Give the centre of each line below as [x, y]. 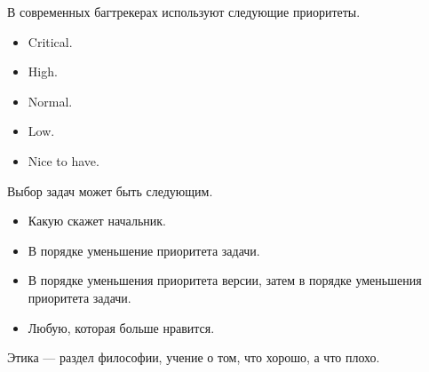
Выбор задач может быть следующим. [110, 190]
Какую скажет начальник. [97, 221]
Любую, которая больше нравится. [121, 327]
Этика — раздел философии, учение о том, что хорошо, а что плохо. [194, 357]
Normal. [50, 101]
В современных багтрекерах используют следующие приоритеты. [184, 12]
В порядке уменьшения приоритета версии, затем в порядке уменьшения [225, 280]
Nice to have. [64, 160]
